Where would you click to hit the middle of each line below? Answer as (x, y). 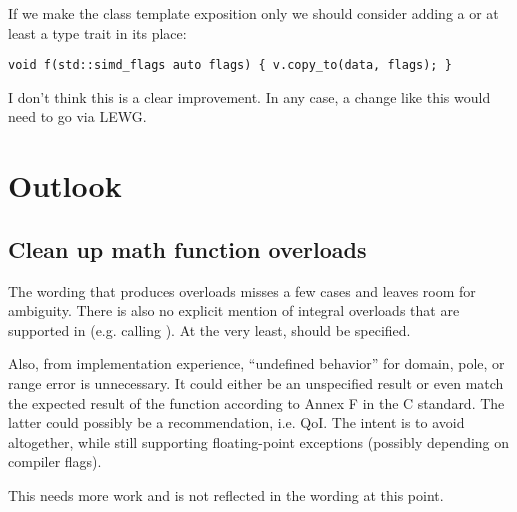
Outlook (65, 185)
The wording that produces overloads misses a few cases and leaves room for (242, 290)
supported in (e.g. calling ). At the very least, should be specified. (209, 329)
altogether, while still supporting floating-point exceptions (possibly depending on (259, 441)
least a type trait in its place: (97, 32)
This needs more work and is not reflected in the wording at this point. (226, 494)
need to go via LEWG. (77, 116)
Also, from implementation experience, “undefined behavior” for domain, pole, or (256, 363)
